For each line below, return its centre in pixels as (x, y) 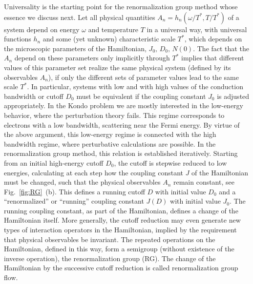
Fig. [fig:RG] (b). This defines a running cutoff (74, 191)
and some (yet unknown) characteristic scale (109, 39)
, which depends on (213, 39)
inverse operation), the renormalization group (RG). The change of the (110, 258)
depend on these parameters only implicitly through (92, 58)
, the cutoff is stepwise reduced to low (170, 162)
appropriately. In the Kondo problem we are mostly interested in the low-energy (124, 105)
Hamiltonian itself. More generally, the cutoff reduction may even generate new (122, 220)
